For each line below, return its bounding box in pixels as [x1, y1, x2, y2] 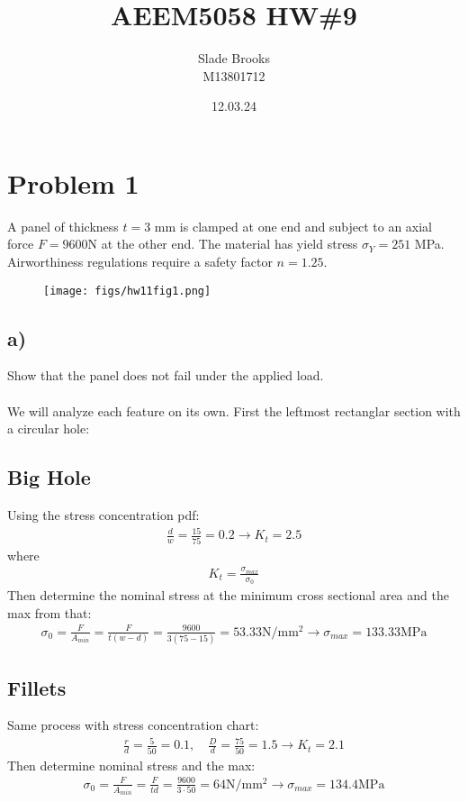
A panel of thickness [7, 216, 119, 235]
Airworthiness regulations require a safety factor [7, 252, 273, 271]
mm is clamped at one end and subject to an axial [154, 216, 433, 235]
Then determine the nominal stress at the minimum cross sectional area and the [7, 586, 449, 605]
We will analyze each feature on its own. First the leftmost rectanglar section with [7, 401, 461, 420]
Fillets [7, 673, 67, 701]
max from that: [7, 603, 92, 622]
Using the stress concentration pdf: [7, 506, 200, 524]
